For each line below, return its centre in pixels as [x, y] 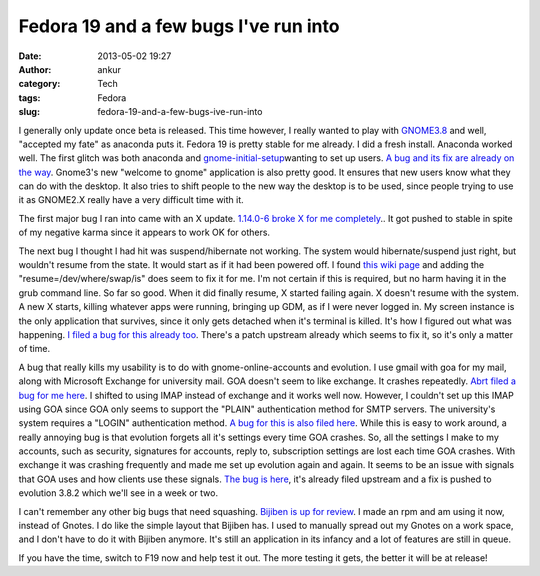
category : [39, 84]
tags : [29, 97]
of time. [34, 349]
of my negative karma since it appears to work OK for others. [144, 232]
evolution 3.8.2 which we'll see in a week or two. [118, 493]
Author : [35, 69]
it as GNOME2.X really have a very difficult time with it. [131, 200]
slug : [29, 112]
